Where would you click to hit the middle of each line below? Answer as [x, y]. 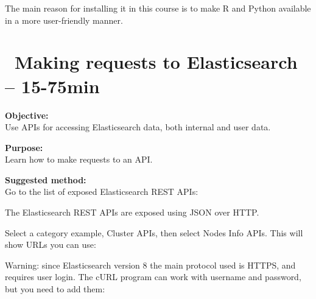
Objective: [27, 115]
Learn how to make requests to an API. [79, 159]
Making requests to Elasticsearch [156, 62]
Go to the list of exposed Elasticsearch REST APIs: [102, 192]
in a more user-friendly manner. [64, 20]
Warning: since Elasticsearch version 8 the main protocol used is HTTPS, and [150, 265]
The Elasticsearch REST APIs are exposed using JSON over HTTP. [132, 212]
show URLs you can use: [51, 244]
